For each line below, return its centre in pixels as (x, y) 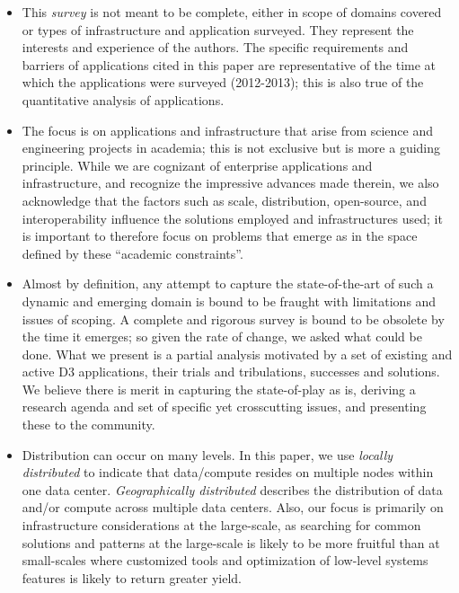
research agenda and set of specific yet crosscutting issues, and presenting (224, 407)
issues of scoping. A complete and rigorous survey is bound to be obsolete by (233, 319)
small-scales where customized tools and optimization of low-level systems (225, 560)
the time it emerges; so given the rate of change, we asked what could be (222, 336)
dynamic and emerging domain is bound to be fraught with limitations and (229, 301)
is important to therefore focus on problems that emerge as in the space (220, 236)
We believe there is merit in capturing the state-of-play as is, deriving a (219, 389)
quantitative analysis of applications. (123, 99)
